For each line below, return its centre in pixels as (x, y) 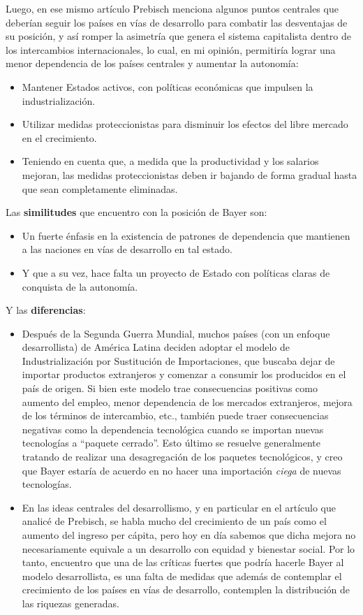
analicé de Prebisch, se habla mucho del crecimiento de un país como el (174, 521)
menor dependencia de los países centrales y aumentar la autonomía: (152, 63)
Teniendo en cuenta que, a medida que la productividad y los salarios (170, 161)
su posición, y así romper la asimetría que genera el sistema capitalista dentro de (178, 36)
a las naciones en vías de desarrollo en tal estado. (127, 249)
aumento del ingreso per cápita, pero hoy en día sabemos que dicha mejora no (189, 535)
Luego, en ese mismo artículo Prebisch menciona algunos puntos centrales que (172, 8)
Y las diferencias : (46, 310)
